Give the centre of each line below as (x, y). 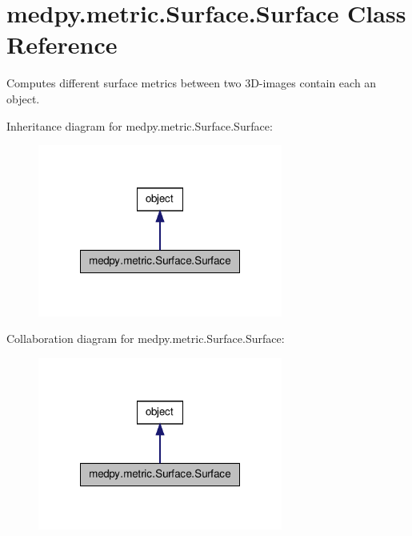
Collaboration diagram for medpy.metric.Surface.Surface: (146, 339)
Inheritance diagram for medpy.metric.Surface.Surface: (140, 125)
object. (23, 98)
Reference (62, 44)
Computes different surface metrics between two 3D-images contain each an (192, 83)
